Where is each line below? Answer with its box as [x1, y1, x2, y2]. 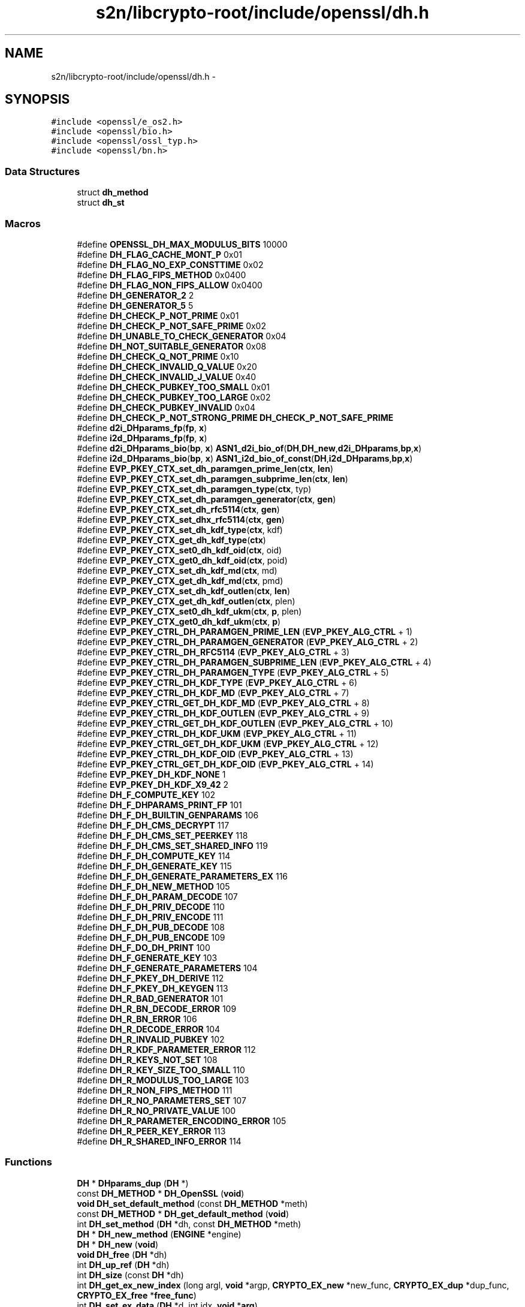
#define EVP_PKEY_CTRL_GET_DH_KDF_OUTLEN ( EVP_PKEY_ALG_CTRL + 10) [77, 718, 394, 728]
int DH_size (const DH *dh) [77, 1269, 184, 1280]
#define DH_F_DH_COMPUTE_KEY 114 [77, 850, 231, 861]
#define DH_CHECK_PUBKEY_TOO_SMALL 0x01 [77, 381, 270, 392]
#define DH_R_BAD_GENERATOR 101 [77, 993, 224, 1004]
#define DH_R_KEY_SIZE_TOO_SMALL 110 [77, 1064, 245, 1075]
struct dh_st [77, 197, 125, 208]
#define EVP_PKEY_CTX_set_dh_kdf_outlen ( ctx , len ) [77, 585, 290, 596]
